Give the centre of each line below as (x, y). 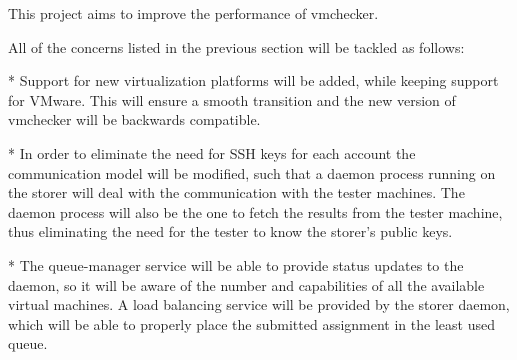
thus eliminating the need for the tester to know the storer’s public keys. (230, 231)
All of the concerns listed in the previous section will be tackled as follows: (236, 46)
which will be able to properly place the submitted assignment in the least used (251, 323)
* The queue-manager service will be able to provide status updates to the (236, 264)
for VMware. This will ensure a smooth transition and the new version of (232, 99)
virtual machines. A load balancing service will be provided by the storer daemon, (259, 304)
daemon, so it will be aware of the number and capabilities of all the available (246, 284)
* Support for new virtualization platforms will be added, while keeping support (253, 80)
